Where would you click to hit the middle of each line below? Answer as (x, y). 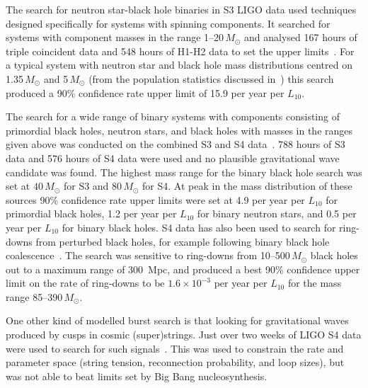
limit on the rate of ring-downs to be (85, 283)
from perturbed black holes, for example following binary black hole (183, 241)
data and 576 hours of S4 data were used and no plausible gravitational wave (173, 158)
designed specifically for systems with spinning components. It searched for (168, 23)
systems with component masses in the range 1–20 (115, 37)
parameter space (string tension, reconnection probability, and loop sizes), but (175, 362)
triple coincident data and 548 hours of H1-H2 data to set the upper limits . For (180, 51)
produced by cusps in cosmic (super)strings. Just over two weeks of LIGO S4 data (184, 335)
